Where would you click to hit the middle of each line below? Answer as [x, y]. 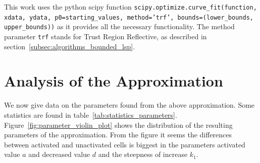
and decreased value [59, 154]
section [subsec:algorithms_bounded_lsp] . [70, 46]
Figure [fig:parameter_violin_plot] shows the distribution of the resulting [118, 125]
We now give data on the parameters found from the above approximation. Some [129, 105]
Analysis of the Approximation [114, 81]
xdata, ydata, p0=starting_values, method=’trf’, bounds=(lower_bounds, [129, 17]
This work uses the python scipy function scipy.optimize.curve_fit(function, [131, 7]
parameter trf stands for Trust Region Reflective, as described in [106, 36]
